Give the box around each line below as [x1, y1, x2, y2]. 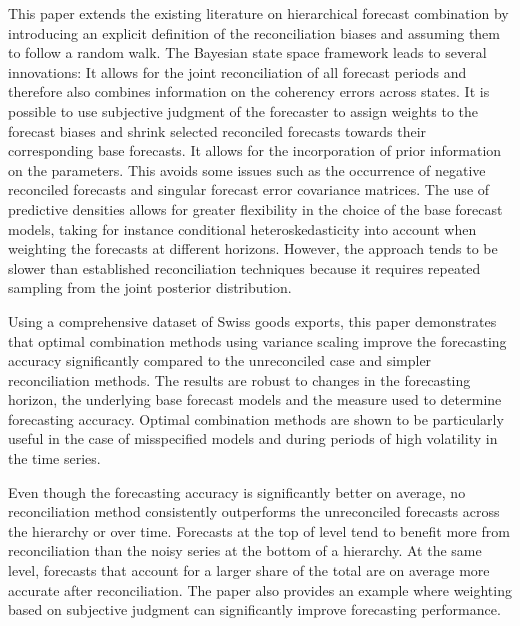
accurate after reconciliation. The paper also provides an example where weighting [8, 579, 512, 600]
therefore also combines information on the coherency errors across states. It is [8, 81, 490, 102]
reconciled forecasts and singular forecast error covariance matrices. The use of [8, 179, 490, 200]
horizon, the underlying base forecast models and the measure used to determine [8, 389, 502, 410]
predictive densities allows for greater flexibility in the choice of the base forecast [8, 198, 503, 219]
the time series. [8, 448, 101, 469]
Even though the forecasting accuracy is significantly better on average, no [8, 481, 466, 502]
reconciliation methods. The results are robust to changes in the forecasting [8, 369, 471, 390]
